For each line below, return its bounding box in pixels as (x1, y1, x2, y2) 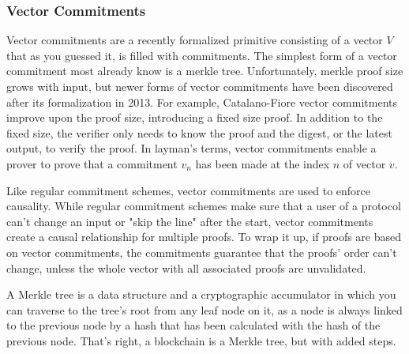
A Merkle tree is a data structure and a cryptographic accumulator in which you (6, 286, 396, 303)
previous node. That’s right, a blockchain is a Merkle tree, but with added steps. (6, 332, 396, 348)
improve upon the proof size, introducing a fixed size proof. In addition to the (6, 109, 383, 126)
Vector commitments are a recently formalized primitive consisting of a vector (6, 32, 383, 48)
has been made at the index (195, 155, 330, 171)
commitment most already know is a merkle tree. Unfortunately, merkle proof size (6, 62, 403, 79)
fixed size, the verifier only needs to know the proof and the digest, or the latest (6, 124, 392, 141)
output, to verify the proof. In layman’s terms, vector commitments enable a (6, 140, 377, 156)
